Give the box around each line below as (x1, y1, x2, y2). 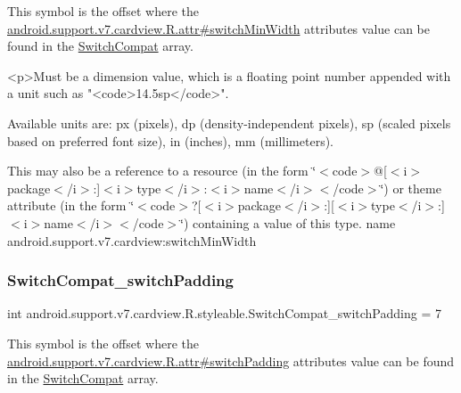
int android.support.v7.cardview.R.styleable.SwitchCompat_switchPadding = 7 (7, 304, 441, 323)
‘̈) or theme (380, 178, 441, 197)
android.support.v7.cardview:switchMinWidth (7, 231, 257, 250)
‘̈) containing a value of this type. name (180, 213, 396, 232)
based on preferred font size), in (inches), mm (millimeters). (7, 131, 334, 150)
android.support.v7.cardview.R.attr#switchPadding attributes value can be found (7, 351, 455, 370)
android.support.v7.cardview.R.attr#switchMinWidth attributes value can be (7, 19, 431, 37)
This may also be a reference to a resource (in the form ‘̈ (7, 161, 317, 180)
